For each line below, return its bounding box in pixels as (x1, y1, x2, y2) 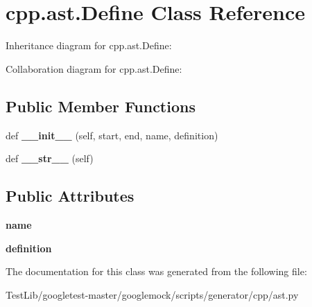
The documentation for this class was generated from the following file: (6, 264, 307, 279)
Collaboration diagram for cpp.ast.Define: (6, 61, 182, 76)
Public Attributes (6, 185, 135, 207)
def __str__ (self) (6, 151, 94, 166)
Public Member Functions (6, 95, 196, 116)
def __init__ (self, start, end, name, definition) (6, 128, 218, 142)
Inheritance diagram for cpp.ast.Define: (6, 38, 172, 53)
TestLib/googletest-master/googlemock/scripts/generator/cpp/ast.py (6, 287, 299, 301)
